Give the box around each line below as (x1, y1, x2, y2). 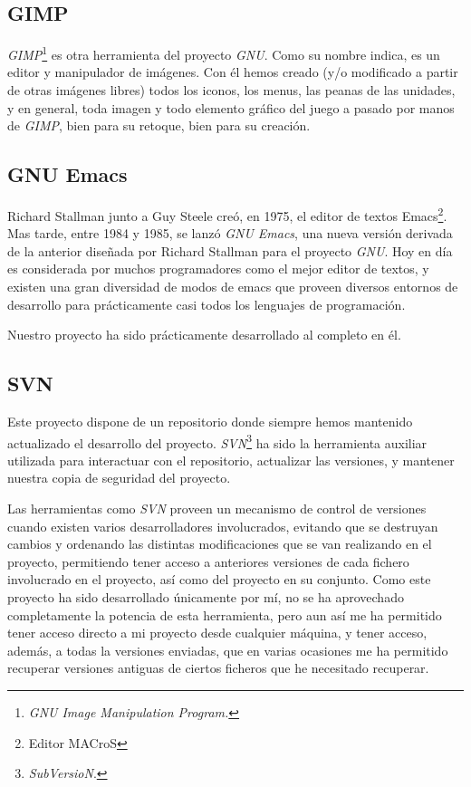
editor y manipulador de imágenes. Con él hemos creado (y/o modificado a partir (7, 62, 458, 82)
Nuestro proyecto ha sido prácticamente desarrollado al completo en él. (7, 325, 401, 344)
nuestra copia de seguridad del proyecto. (7, 468, 231, 487)
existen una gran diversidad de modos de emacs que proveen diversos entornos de (7, 277, 458, 296)
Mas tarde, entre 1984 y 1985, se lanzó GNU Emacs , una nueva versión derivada (7, 224, 453, 243)
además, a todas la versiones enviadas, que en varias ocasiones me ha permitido (7, 640, 448, 659)
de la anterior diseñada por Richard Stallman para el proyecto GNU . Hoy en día (7, 241, 453, 260)
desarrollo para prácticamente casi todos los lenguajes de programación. (7, 294, 406, 313)
